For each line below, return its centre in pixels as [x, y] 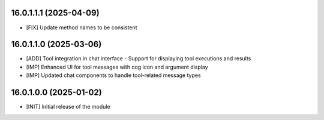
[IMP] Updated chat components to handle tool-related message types [113, 75]
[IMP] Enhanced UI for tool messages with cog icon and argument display [117, 67]
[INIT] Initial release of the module [68, 107]
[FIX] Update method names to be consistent [82, 27]
